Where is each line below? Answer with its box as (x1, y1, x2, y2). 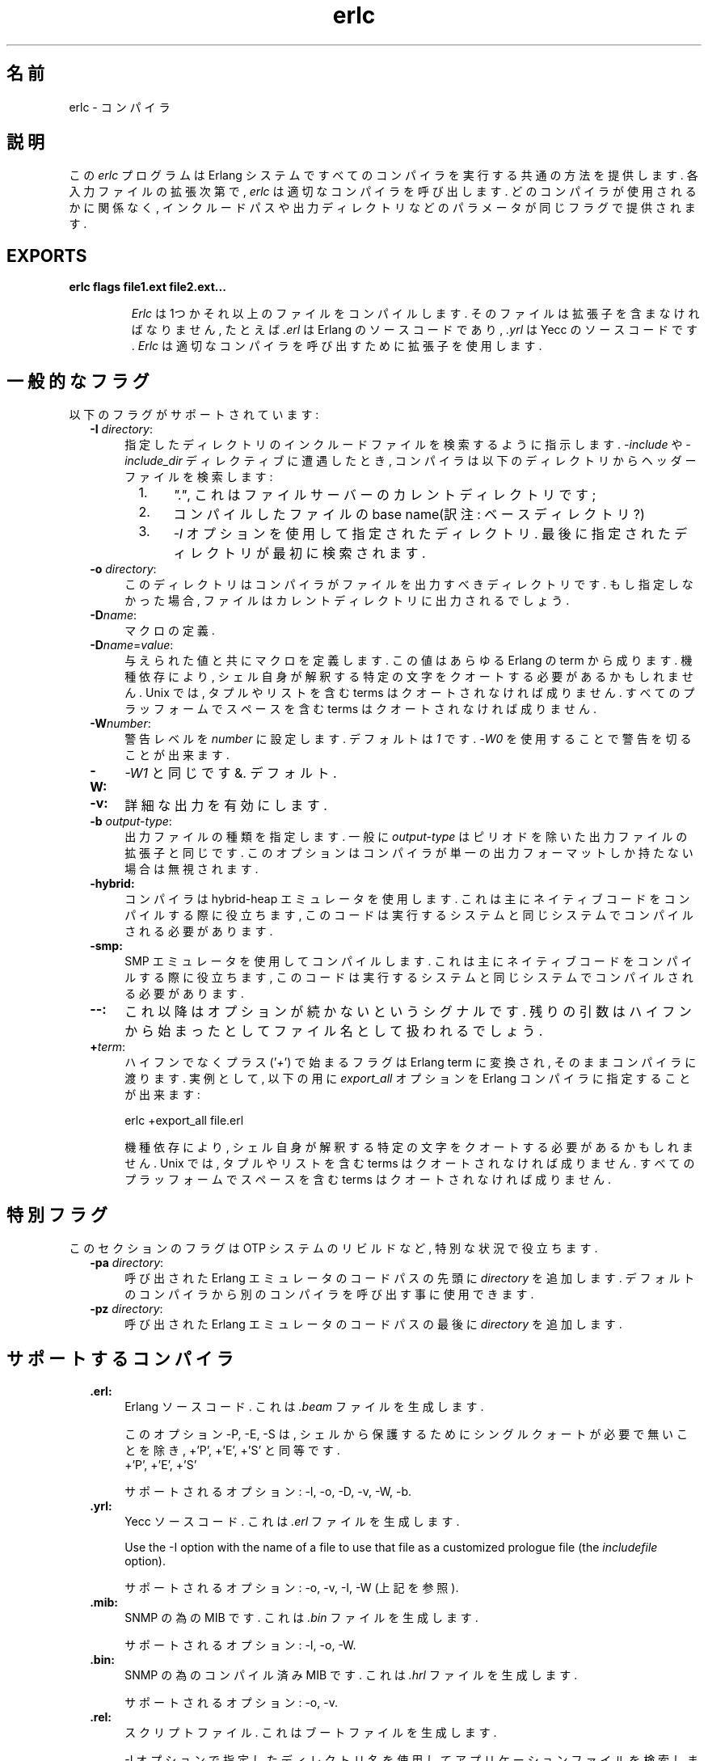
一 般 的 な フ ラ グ (6, 370, 150, 391)
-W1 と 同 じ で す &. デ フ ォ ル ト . (124, 765, 337, 782)
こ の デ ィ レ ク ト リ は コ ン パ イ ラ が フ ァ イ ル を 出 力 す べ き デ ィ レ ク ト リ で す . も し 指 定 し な (124, 577, 693, 592)
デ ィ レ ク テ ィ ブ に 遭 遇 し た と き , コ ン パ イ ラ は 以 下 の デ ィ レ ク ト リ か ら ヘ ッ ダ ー (185, 454, 697, 468)
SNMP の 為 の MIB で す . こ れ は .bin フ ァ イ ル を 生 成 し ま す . (124, 1610, 478, 1624)
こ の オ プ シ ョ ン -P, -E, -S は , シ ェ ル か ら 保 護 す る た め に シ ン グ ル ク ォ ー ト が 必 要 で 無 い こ (124, 1426, 689, 1441)
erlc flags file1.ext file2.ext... (69, 280, 226, 294)
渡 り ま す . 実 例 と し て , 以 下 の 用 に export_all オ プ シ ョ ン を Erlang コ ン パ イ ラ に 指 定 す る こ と (124, 1071, 691, 1086)
